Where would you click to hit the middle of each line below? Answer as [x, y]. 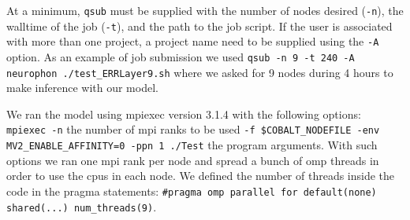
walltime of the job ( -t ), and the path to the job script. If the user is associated [199, 26]
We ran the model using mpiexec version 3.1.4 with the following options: [184, 114]
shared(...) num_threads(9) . [82, 206]
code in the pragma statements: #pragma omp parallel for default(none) [192, 191]
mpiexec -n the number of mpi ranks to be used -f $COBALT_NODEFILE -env [193, 129]
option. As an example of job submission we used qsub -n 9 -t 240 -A [181, 56]
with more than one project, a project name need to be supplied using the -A [193, 41]
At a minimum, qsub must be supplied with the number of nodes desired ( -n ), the [205, 10]
